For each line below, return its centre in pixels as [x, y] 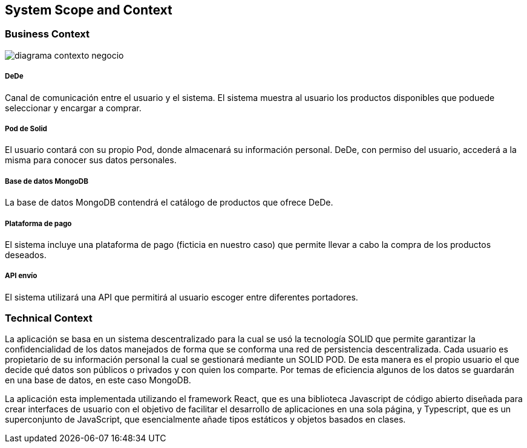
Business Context [47, 34]
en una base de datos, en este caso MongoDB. [98, 380]
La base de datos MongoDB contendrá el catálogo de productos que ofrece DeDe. [169, 203]
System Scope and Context [89, 10]
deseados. [26, 255]
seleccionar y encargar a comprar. [73, 108]
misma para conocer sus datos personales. [91, 160]
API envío [21, 276]
